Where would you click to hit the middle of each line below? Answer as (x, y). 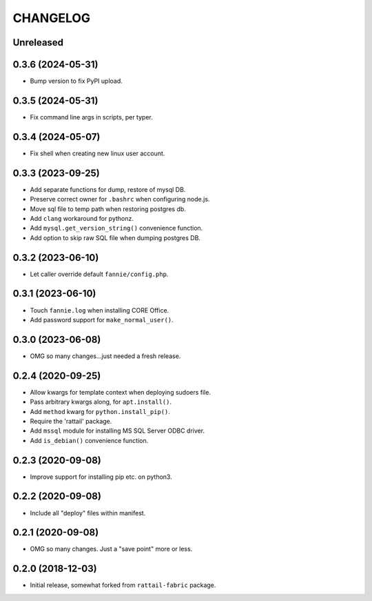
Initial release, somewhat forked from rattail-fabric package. (123, 585)
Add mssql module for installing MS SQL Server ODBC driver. (117, 431)
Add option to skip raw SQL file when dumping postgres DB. (115, 237)
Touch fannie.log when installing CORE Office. (100, 310)
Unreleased (38, 42)
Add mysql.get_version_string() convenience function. (116, 228)
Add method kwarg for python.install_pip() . (100, 411)
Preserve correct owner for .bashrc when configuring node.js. (120, 199)
